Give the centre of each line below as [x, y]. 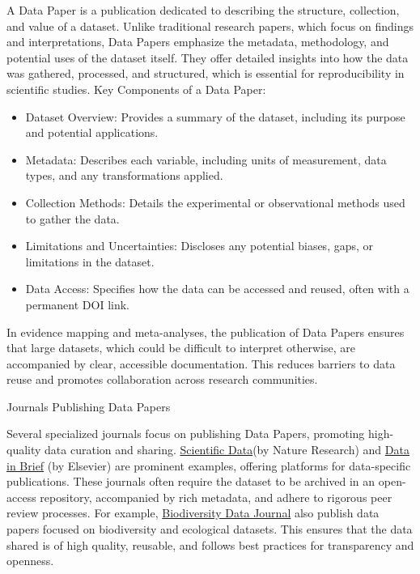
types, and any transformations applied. [124, 175]
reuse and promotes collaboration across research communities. [162, 379]
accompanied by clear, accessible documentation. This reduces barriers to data [201, 363]
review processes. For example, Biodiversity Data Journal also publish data [193, 513]
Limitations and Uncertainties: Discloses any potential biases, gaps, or [199, 246]
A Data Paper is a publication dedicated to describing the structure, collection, [203, 10]
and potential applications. [92, 132]
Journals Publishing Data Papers [89, 406]
